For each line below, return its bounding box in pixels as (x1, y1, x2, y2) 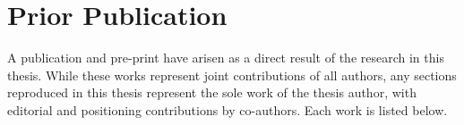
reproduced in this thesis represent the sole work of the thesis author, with (7, 83, 417, 102)
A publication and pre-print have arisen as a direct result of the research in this (7, 48, 444, 67)
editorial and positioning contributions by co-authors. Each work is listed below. (7, 100, 448, 119)
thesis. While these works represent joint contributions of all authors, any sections (7, 65, 457, 84)
